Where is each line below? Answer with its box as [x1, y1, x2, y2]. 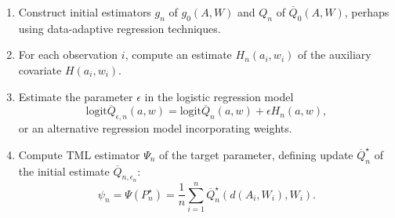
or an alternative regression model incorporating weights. [18, 120, 292, 136]
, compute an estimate [125, 46, 232, 63]
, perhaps [344, 4, 390, 20]
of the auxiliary [297, 46, 371, 63]
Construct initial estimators [18, 4, 151, 20]
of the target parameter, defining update [159, 146, 353, 162]
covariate [18, 61, 62, 78]
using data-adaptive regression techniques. [18, 20, 221, 36]
